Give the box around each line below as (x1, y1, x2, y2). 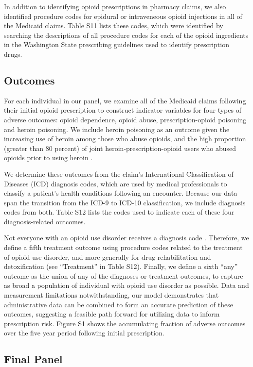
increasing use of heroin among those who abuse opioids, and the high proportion (4, 133, 246, 144)
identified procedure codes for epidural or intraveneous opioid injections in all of (4, 11, 242, 21)
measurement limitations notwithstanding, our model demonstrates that (4, 290, 219, 300)
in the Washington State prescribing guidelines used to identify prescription (4, 39, 229, 50)
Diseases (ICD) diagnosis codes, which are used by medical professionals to (4, 178, 227, 188)
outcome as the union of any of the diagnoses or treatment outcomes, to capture (4, 270, 243, 281)
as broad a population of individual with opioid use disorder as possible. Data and (4, 280, 249, 290)
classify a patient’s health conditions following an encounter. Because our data (4, 188, 237, 198)
